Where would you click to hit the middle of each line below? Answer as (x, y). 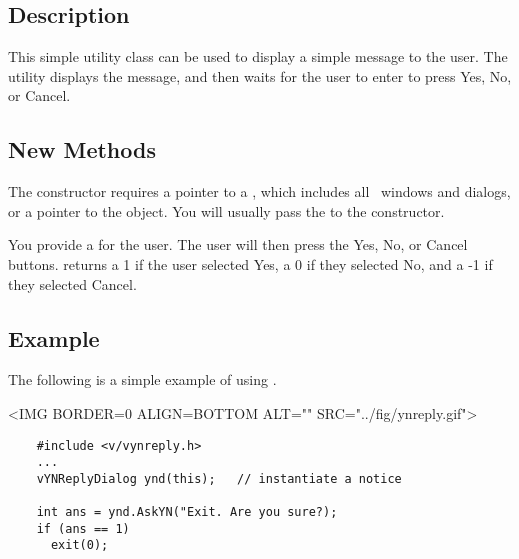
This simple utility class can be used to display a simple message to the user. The (258, 56)
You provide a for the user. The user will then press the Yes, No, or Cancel (238, 244)
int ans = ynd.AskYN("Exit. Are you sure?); (187, 512)
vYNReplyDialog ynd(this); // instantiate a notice (219, 478)
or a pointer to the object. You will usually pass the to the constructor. (226, 210)
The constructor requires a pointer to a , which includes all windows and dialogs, (259, 191)
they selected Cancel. (72, 283)
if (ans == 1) (83, 528)
